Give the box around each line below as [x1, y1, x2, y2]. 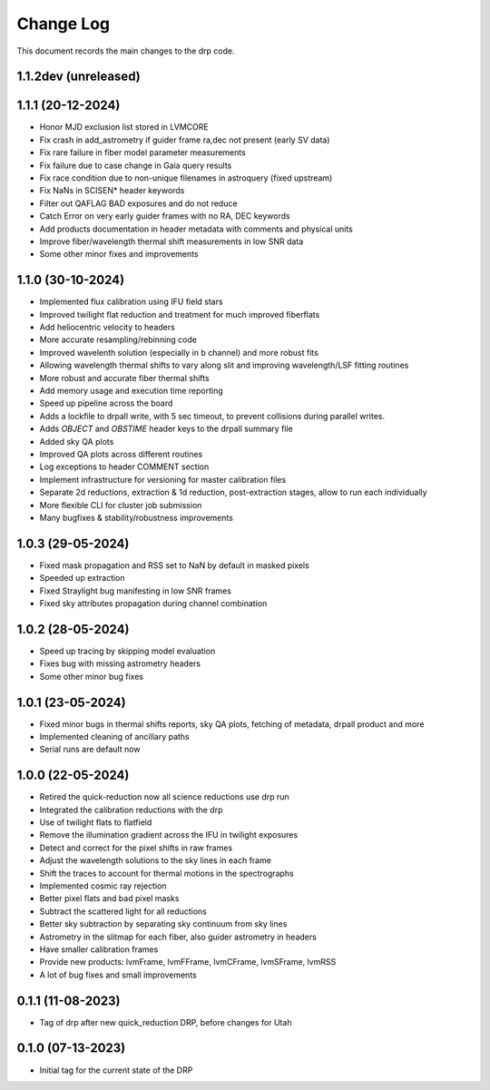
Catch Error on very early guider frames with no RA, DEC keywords [39, 211, 290, 221]
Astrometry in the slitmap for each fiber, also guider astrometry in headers [39, 931, 317, 942]
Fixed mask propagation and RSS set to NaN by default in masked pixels [39, 559, 310, 571]
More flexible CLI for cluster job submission [39, 499, 202, 510]
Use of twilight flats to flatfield [39, 817, 152, 828]
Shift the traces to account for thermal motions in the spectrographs [39, 868, 294, 879]
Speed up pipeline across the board [39, 398, 173, 408]
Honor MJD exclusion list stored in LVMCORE [39, 122, 209, 133]
